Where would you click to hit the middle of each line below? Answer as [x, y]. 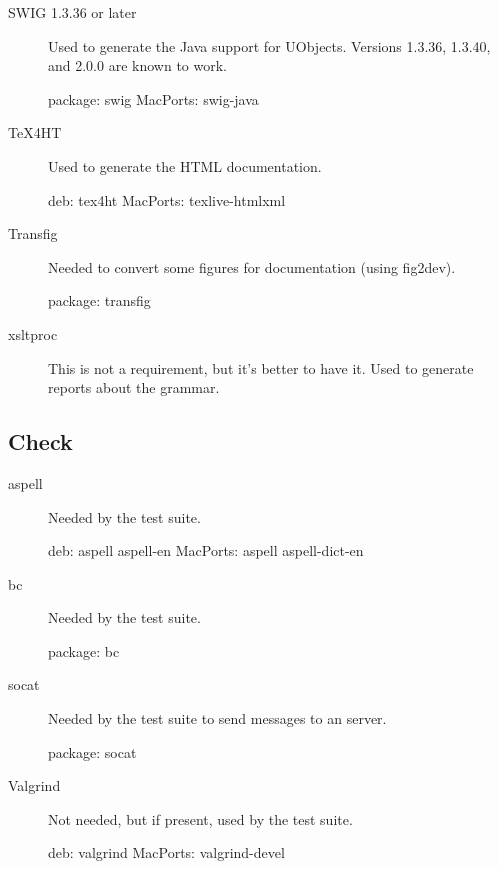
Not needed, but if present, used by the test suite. [200, 818]
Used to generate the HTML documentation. [185, 165]
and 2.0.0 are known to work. [137, 65]
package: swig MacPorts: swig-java [153, 98]
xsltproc [33, 333]
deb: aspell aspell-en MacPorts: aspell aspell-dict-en [206, 550]
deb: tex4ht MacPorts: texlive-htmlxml [167, 199]
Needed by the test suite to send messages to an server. [217, 718]
